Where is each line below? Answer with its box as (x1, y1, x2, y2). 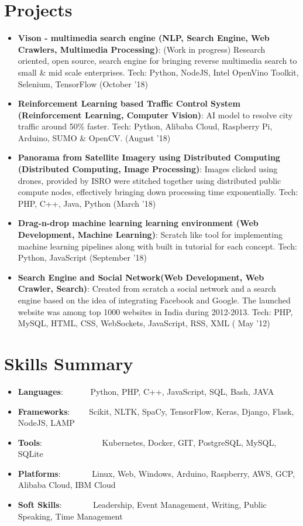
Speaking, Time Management (18, 510, 123, 522)
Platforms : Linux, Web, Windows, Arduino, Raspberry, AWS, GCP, (18, 467, 295, 479)
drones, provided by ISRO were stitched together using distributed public (18, 174, 281, 186)
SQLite (18, 448, 43, 460)
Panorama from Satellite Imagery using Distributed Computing (18, 151, 280, 163)
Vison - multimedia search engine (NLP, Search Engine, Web (18, 32, 270, 44)
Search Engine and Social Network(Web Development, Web (18, 271, 264, 283)
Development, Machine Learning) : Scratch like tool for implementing (18, 228, 283, 241)
